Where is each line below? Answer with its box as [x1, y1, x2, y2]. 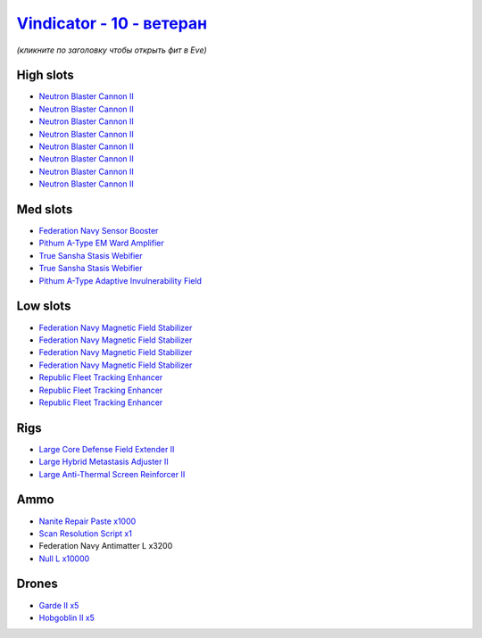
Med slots [16, 202, 73, 217]
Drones [16, 576, 58, 592]
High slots [16, 68, 75, 83]
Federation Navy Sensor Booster [38, 226, 159, 236]
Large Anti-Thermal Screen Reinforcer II [38, 468, 186, 479]
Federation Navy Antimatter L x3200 [38, 541, 173, 551]
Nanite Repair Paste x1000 [38, 516, 137, 526]
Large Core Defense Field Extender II [38, 443, 175, 454]
